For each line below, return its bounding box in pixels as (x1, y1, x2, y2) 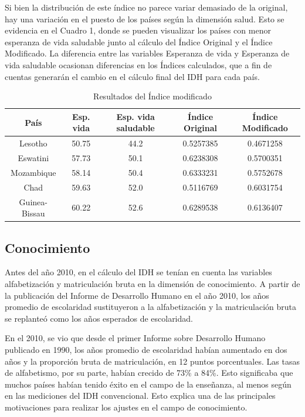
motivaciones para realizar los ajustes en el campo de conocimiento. (5, 401, 248, 413)
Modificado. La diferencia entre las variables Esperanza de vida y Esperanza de (5, 47, 290, 59)
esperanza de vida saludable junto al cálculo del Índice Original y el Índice (5, 35, 273, 48)
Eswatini (18, 152, 49, 164)
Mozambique (11, 166, 56, 178)
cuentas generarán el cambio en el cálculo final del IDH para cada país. (5, 70, 260, 82)
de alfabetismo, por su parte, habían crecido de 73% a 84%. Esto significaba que (5, 366, 293, 379)
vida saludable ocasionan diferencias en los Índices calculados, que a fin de (5, 58, 272, 71)
